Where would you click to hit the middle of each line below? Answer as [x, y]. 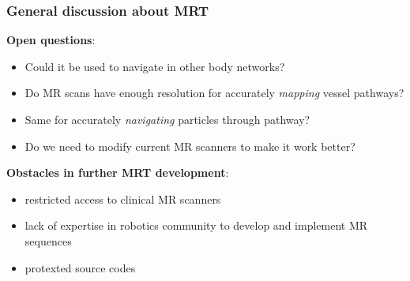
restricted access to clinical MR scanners [123, 199]
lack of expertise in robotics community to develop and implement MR [196, 225]
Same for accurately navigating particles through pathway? [167, 119]
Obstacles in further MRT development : [118, 172]
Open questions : [51, 40]
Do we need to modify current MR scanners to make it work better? [190, 146]
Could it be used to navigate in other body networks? [155, 66]
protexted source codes [80, 267]
